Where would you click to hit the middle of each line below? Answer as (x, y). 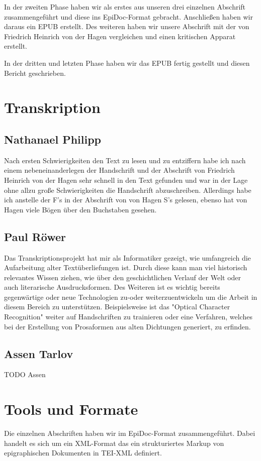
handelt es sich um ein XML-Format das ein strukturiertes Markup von (114, 443)
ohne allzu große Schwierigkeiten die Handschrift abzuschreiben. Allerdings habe (128, 190)
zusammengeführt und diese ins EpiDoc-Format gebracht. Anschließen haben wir (128, 16)
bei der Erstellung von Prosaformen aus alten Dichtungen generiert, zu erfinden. (127, 326)
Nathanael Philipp (53, 139)
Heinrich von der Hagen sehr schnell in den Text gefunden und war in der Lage (126, 180)
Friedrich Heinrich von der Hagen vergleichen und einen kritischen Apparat (120, 36)
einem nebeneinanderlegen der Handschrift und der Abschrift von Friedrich (119, 170)
